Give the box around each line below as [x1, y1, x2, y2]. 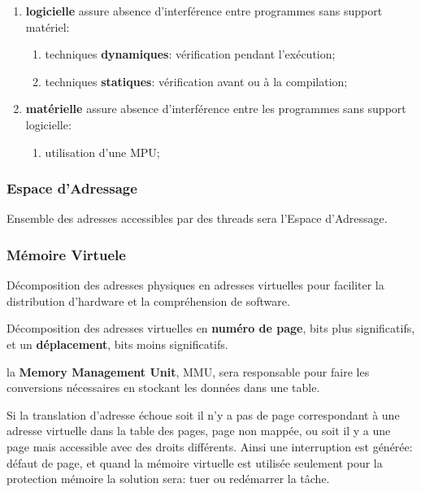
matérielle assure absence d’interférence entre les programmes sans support [25, 100, 406, 117]
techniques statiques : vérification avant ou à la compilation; [45, 72, 348, 89]
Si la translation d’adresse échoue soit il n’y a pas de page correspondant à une [7, 406, 400, 423]
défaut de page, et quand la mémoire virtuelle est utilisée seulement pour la [7, 454, 383, 471]
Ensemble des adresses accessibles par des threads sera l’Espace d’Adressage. [7, 210, 388, 227]
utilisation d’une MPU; [45, 143, 160, 160]
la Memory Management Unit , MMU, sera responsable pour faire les [7, 363, 370, 380]
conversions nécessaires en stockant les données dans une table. [7, 379, 320, 396]
